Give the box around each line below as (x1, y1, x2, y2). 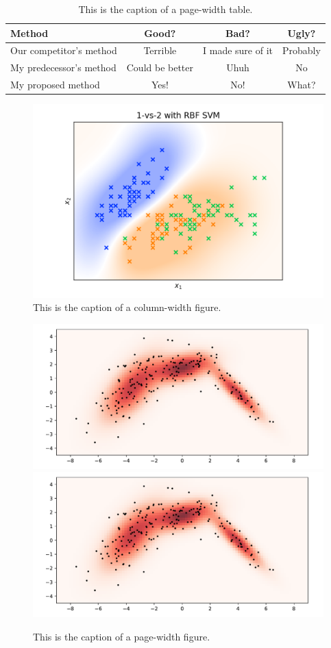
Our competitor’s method (10, 43, 117, 58)
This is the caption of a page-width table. (78, 2, 253, 16)
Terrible (143, 43, 177, 58)
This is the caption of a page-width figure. (33, 629, 210, 643)
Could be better (126, 60, 194, 75)
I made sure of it (203, 43, 273, 58)
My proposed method (10, 77, 100, 92)
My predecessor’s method (10, 60, 117, 75)
